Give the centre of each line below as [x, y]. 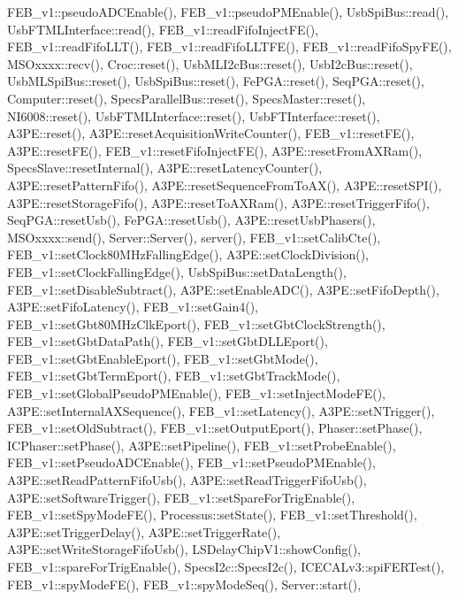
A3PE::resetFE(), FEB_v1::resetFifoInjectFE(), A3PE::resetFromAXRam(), [215, 150]
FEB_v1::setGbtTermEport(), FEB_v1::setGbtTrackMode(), [174, 376]
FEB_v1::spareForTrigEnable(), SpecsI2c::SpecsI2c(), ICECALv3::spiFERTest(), [226, 566]
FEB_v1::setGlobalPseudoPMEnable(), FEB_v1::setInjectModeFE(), [196, 393]
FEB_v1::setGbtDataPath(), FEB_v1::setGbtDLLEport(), [168, 341]
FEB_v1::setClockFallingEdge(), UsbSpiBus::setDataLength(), [177, 271]
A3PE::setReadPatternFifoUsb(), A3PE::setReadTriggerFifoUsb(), [187, 480]
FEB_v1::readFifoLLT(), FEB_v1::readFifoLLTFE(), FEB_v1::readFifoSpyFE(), [229, 46]
